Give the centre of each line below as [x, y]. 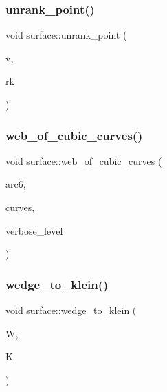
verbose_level [34, 230]
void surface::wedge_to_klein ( [71, 310]
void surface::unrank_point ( [66, 35]
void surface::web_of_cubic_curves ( [84, 160]
